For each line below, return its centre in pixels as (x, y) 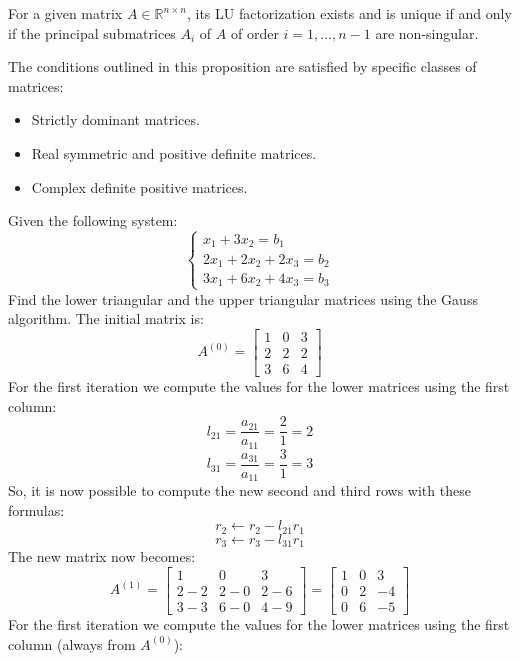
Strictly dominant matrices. (115, 119)
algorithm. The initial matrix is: (106, 318)
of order (254, 32)
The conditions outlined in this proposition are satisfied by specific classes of (242, 66)
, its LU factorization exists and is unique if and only (349, 13)
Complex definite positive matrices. (139, 186)
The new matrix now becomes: (102, 556)
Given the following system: (93, 220)
